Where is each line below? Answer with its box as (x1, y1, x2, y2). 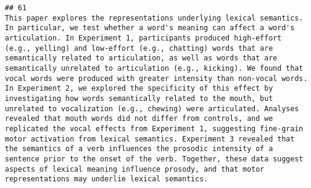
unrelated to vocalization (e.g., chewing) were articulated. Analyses (5, 104, 299, 113)
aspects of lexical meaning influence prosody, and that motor (5, 164, 265, 173)
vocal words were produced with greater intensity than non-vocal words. (5, 74, 308, 83)
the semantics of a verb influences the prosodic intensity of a (5, 144, 273, 154)
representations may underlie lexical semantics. (5, 175, 208, 184)
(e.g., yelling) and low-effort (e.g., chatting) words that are (5, 44, 273, 53)
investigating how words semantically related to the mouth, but (5, 94, 273, 103)
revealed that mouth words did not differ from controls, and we (5, 114, 273, 123)
